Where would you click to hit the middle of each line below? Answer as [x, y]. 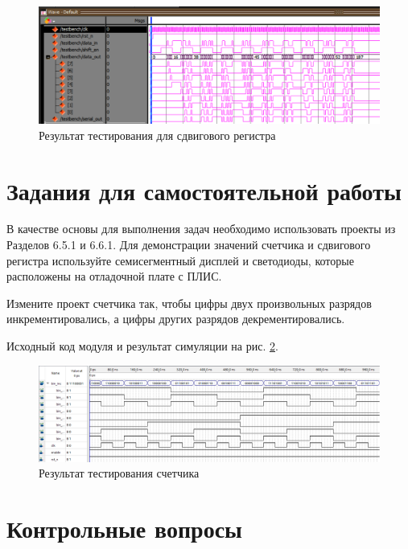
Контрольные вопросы [124, 529]
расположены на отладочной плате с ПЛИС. [114, 276]
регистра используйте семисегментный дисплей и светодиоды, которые [180, 260]
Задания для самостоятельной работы [204, 190]
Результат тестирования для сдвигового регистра [157, 135]
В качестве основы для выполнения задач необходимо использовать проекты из [201, 229]
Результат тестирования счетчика [119, 473]
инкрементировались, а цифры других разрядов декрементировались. [176, 319]
